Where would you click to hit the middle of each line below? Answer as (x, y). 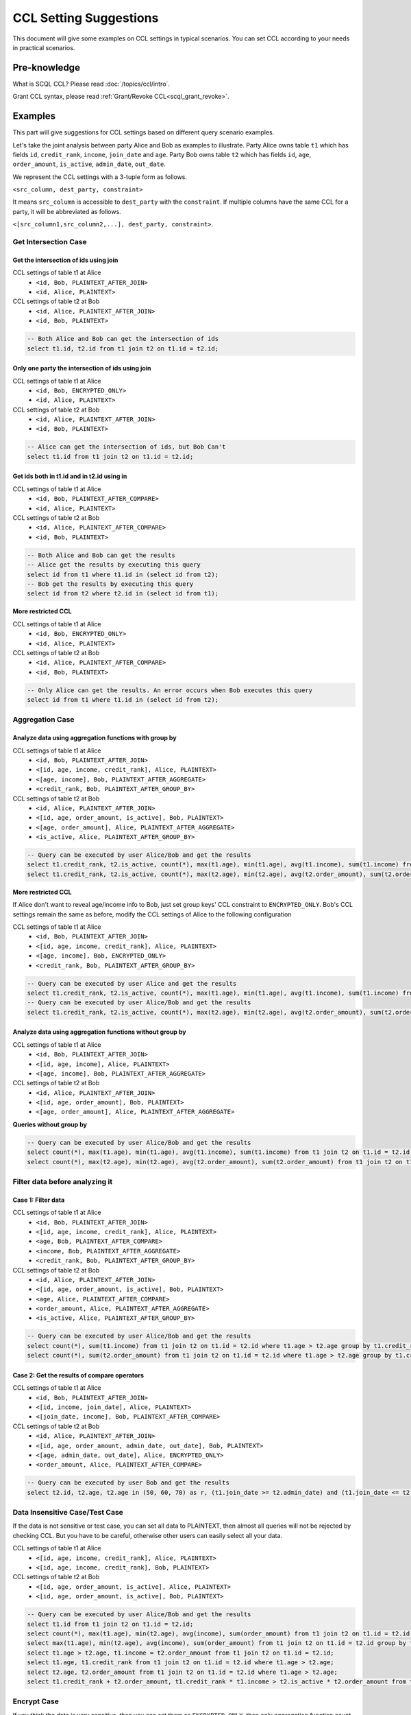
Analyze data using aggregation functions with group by (95, 738)
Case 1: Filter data (39, 1200)
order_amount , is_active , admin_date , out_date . (89, 164)
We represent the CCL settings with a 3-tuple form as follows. (100, 177)
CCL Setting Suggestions (86, 18)
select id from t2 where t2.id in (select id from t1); (123, 594)
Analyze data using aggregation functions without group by (99, 1032)
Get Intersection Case (50, 242)
